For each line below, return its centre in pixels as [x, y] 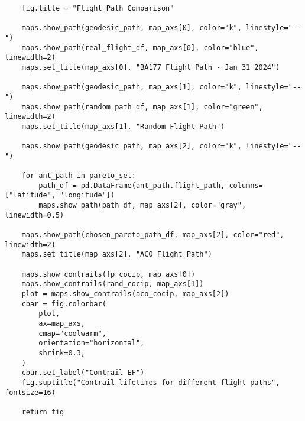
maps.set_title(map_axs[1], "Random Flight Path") [123, 126]
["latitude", [30, 195]
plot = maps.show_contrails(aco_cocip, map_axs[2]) [125, 294]
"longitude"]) [87, 195]
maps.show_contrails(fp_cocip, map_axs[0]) [108, 274]
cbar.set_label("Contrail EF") [83, 373]
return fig [43, 412]
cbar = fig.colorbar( [64, 304]
